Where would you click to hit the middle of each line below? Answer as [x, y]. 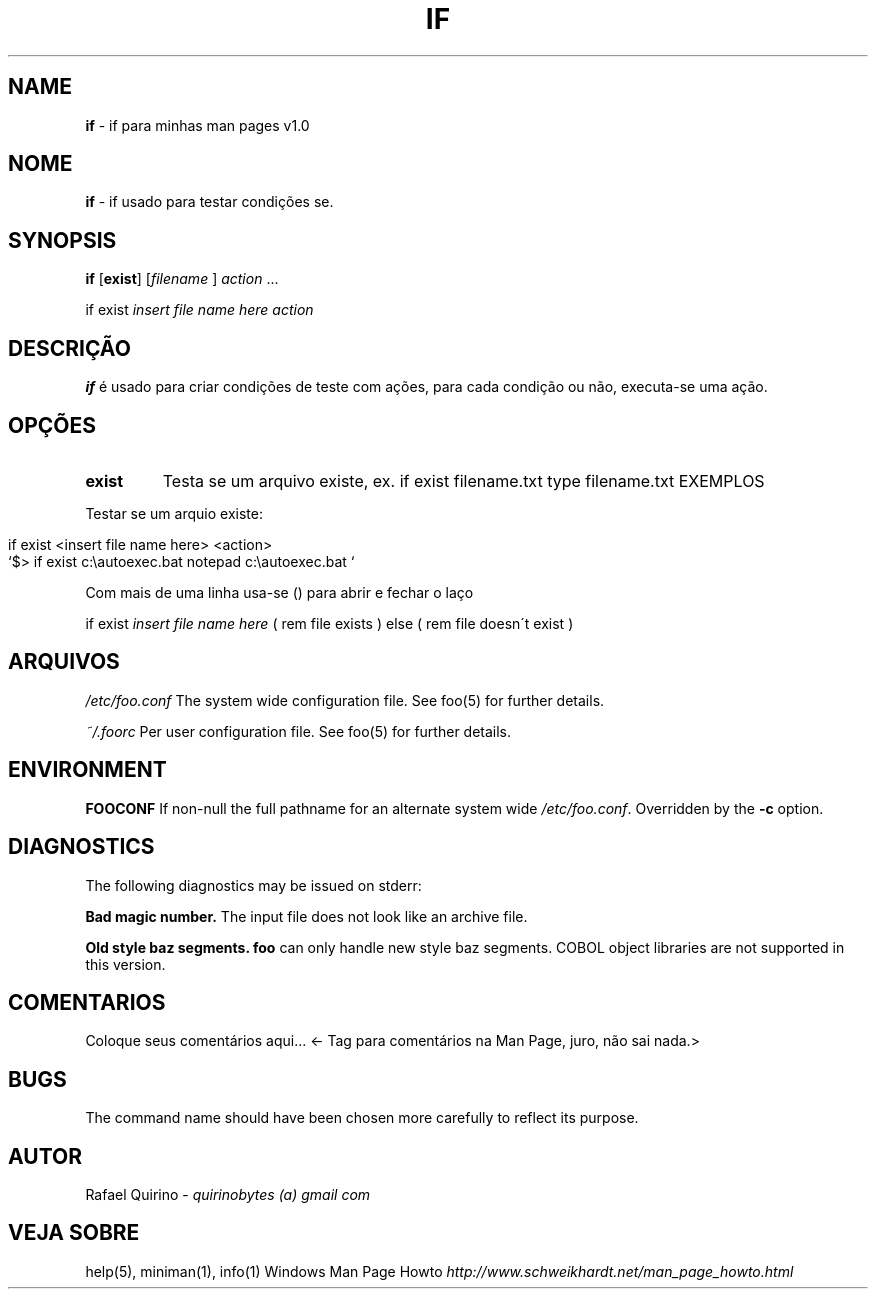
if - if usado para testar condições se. [209, 202]
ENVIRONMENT [87, 770]
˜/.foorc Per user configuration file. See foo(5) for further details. [298, 731]
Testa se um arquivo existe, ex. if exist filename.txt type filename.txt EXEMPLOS [463, 480]
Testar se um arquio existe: [174, 513]
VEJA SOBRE [74, 1233]
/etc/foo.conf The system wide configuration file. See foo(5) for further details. [345, 700]
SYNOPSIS [62, 240]
